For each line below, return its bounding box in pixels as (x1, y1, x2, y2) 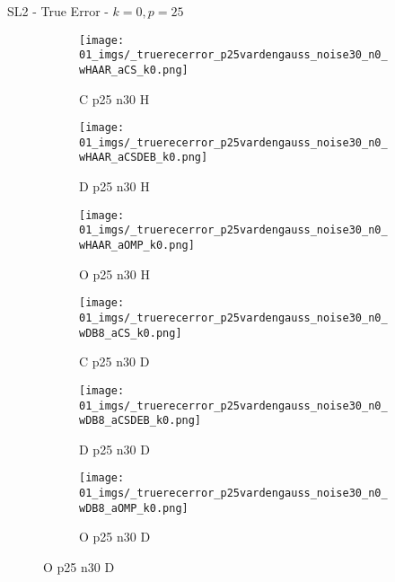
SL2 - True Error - (7, 2, 109, 20)
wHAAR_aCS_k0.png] (79, 63, 189, 76)
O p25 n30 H (79, 264, 150, 283)
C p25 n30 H (79, 89, 150, 108)
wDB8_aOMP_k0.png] (79, 501, 189, 515)
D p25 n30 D (79, 439, 150, 458)
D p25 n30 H (79, 177, 150, 196)
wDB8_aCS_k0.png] (79, 326, 182, 339)
